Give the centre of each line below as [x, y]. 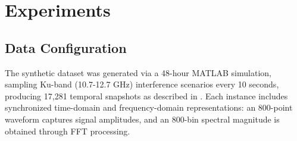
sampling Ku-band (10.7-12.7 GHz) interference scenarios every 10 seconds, [142, 84]
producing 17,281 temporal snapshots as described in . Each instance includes [146, 95]
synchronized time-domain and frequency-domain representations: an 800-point [149, 107]
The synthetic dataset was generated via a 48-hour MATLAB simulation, [138, 72]
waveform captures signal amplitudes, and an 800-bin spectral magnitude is [142, 119]
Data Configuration [66, 47]
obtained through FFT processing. [68, 131]
